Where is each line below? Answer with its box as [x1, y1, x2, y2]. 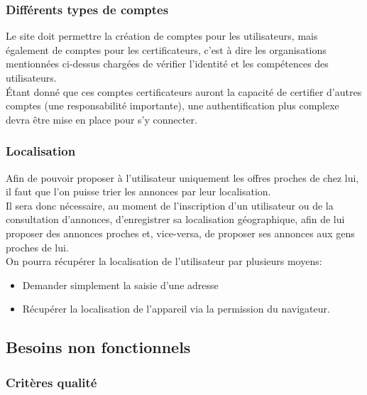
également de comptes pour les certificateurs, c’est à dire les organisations [6, 42, 327, 57]
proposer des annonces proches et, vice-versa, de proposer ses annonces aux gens [6, 225, 355, 240]
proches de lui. [6, 239, 69, 254]
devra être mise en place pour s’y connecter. [6, 112, 197, 126]
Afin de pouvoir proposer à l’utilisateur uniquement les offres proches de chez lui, [6, 170, 359, 185]
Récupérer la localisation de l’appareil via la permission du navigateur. [22, 301, 330, 316]
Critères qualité [6, 373, 97, 391]
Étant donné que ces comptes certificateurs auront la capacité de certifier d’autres [6, 84, 362, 99]
